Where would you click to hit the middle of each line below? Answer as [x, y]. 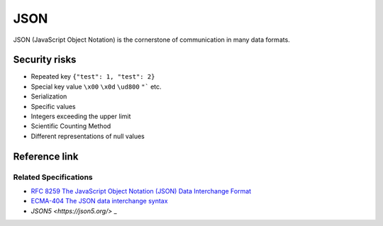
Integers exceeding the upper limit [81, 116]
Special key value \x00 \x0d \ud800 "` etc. [96, 86]
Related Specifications [53, 177]
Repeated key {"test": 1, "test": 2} [93, 77]
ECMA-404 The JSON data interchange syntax [99, 201]
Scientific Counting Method [71, 126]
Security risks [45, 60]
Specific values [53, 106]
